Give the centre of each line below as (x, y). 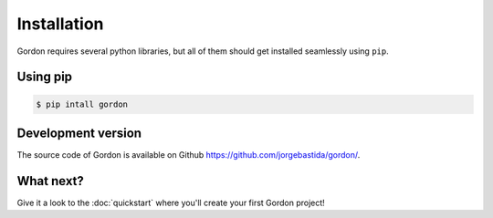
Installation (60, 24)
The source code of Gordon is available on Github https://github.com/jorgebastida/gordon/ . (189, 155)
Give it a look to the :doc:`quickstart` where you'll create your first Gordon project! (171, 202)
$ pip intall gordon (82, 104)
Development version (79, 133)
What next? (50, 181)
